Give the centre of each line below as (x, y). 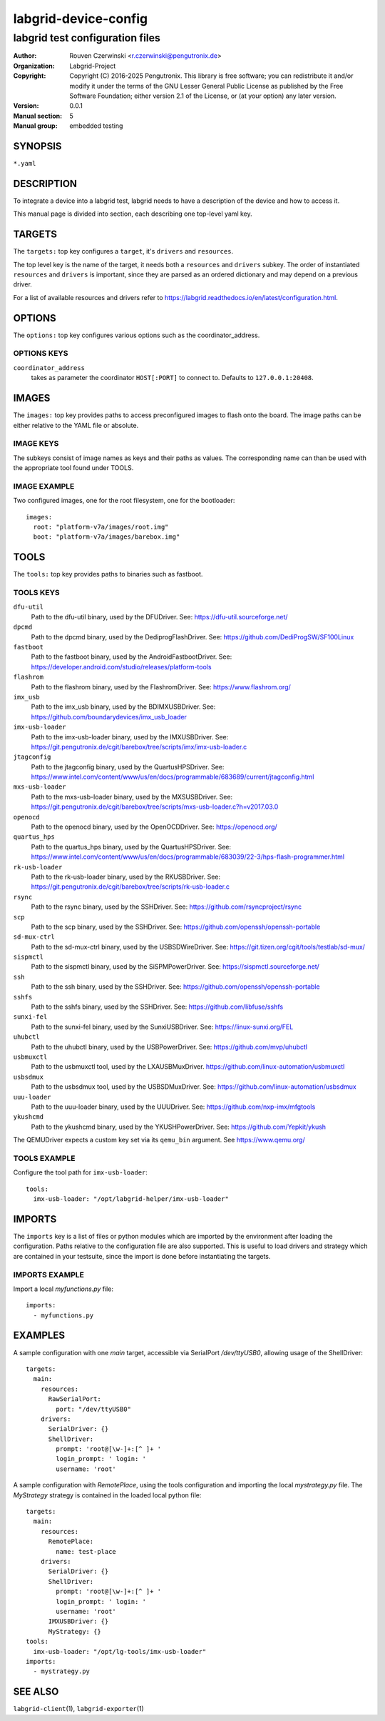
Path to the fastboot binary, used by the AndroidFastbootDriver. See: (132, 657)
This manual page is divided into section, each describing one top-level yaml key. (133, 214)
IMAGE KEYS (36, 444)
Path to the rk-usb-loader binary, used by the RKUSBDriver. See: (126, 877)
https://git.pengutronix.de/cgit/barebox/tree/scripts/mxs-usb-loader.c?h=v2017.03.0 (155, 807)
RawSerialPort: (75, 1399)
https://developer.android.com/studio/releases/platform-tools (121, 667)
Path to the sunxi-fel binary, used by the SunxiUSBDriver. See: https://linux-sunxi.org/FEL (162, 1027)
